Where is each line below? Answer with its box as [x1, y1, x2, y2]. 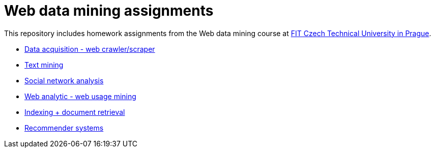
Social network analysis [24, 76, 104, 85]
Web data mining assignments [4, 2, 214, 19]
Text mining [24, 60, 64, 69]
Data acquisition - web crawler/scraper [24, 44, 155, 53]
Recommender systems [24, 123, 104, 132]
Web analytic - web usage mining [24, 92, 136, 101]
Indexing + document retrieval [24, 107, 125, 116]
